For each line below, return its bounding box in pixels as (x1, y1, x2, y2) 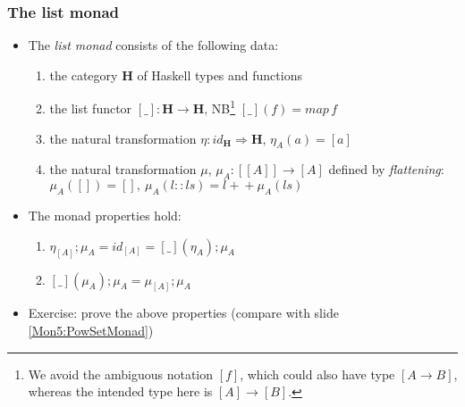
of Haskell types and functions (137, 65, 302, 84)
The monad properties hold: (28, 206, 182, 225)
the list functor (49, 99, 132, 118)
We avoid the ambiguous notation (28, 364, 214, 383)
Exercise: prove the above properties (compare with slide (28, 303, 339, 322)
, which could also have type (240, 364, 395, 383)
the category (49, 65, 118, 84)
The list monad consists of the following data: (28, 36, 279, 54)
